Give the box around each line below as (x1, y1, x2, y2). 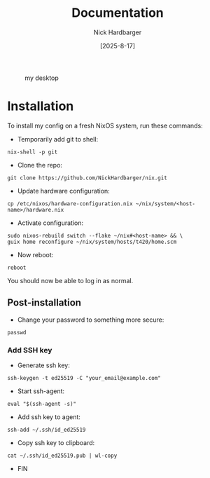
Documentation (71, 5, 164, 21)
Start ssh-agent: (17, 387, 65, 395)
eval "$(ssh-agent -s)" (7, 400, 77, 407)
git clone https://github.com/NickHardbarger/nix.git (7, 174, 168, 182)
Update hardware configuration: (17, 186, 110, 195)
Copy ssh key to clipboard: (17, 438, 95, 446)
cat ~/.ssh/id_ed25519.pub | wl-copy (7, 452, 118, 459)
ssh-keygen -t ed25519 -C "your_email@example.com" (7, 374, 161, 381)
